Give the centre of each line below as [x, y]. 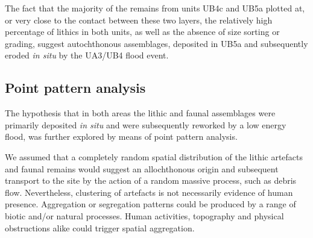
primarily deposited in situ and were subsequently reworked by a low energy [146, 124]
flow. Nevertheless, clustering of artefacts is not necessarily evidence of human [149, 192]
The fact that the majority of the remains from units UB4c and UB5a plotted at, [155, 8]
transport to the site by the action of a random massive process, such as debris [151, 180]
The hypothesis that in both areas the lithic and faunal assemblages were [140, 113]
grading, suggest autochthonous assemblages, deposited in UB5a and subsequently [156, 43]
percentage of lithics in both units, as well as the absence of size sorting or [142, 32]
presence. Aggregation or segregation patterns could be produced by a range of [150, 204]
